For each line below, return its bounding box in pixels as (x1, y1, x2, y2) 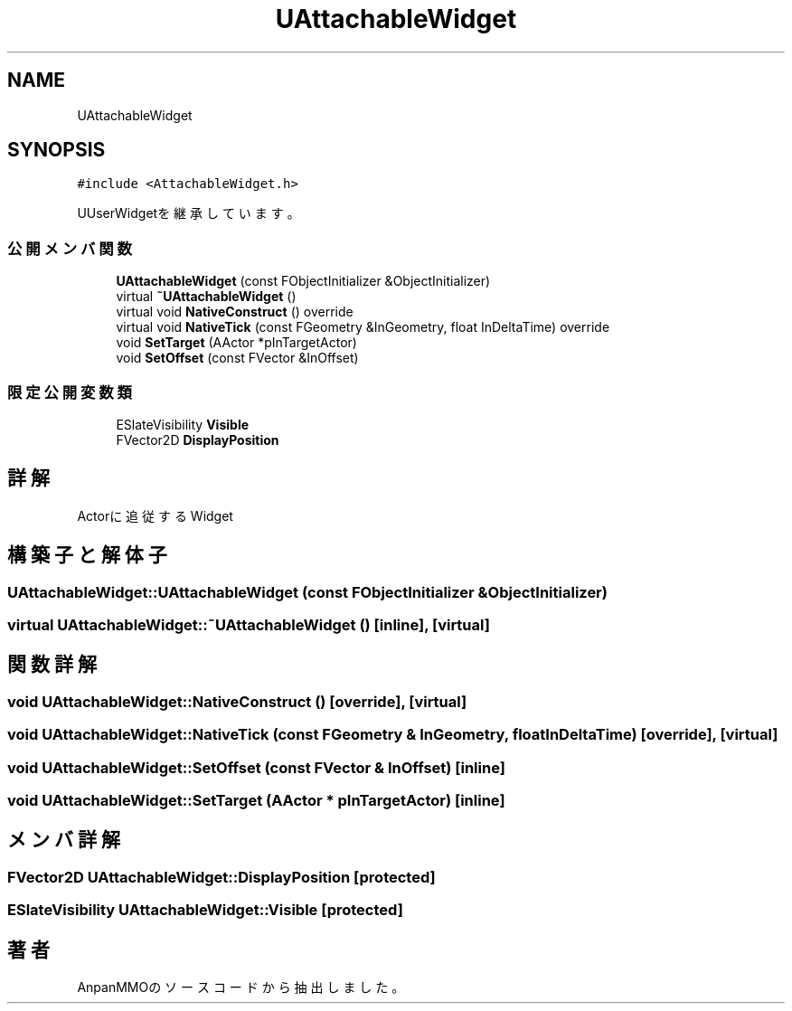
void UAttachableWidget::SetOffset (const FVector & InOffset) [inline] (7, 758, 505, 777)
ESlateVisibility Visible (116, 416, 250, 432)
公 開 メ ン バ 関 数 (7, 239, 132, 258)
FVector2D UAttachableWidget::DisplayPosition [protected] (7, 867, 436, 886)
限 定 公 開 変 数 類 (7, 383, 132, 402)
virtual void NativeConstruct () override (116, 304, 354, 320)
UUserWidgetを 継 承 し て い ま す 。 (77, 205, 300, 222)
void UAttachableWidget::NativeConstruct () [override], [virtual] (7, 692, 467, 711)
